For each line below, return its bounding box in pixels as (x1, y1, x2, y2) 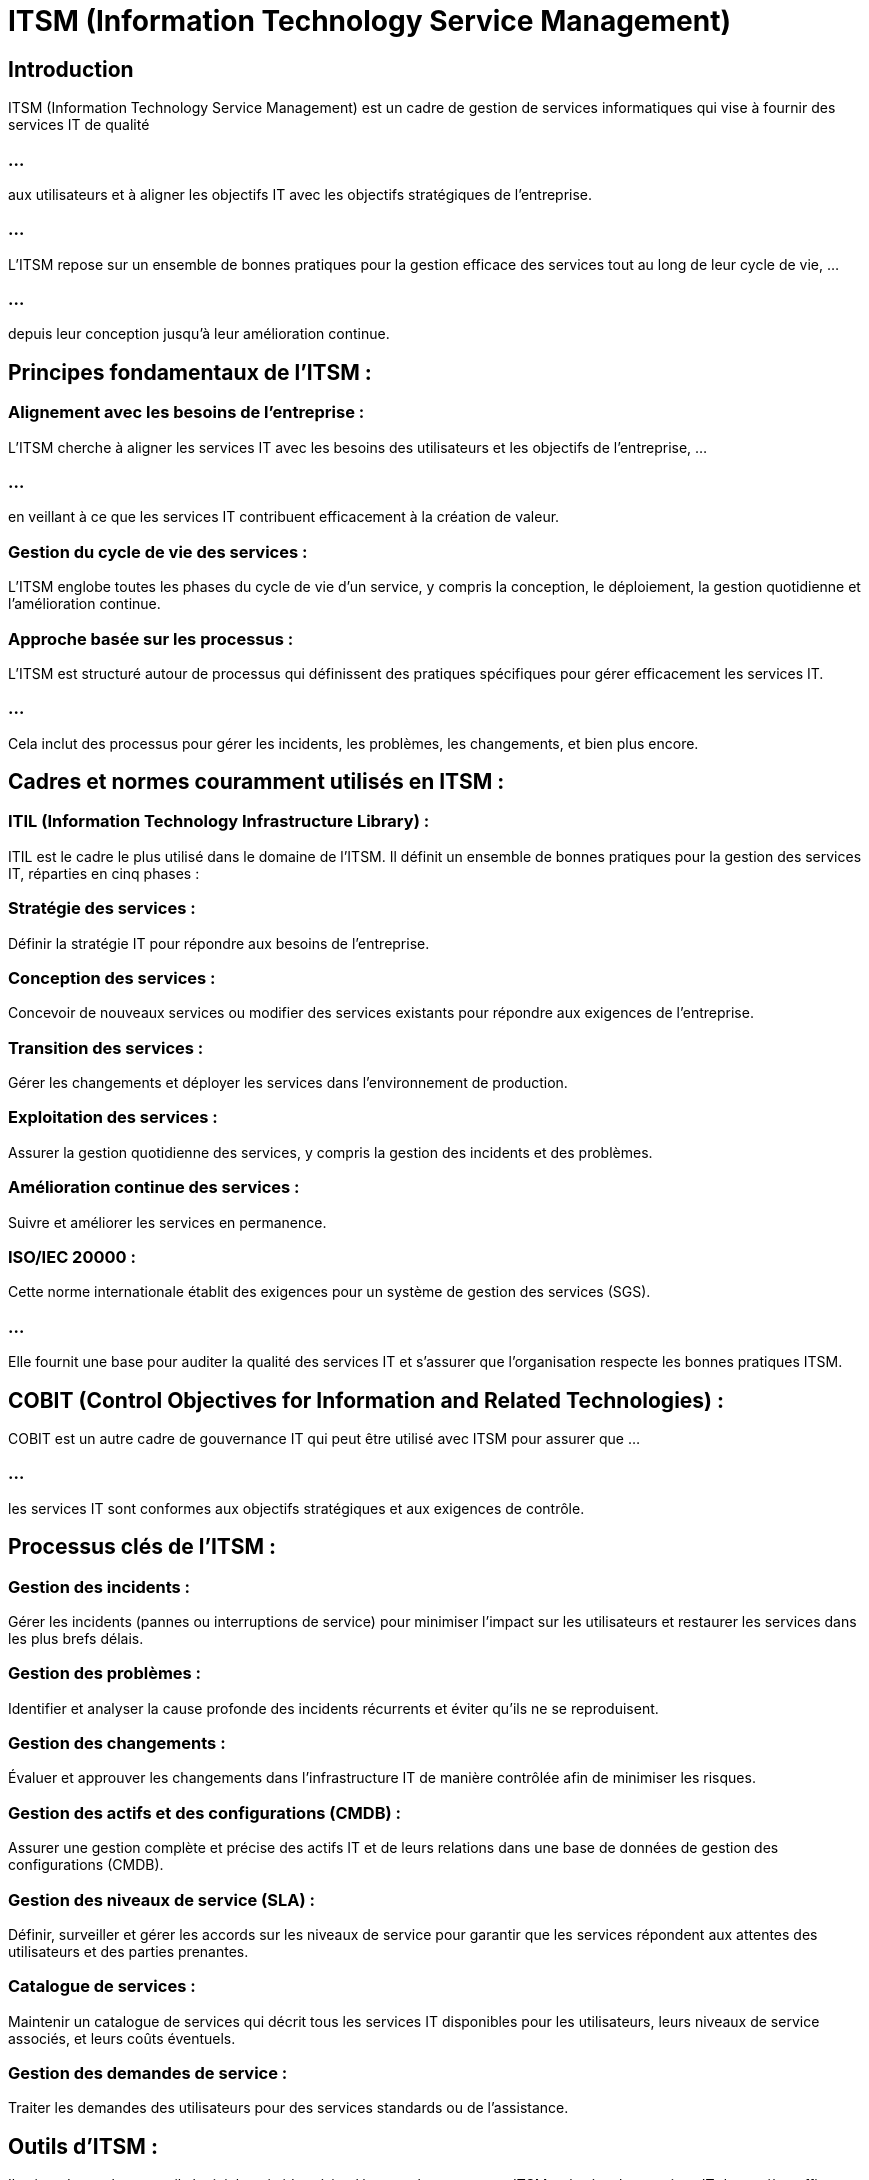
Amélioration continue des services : (8, 1177, 300, 1198)
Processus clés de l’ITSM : (8, 1534, 277, 1560)
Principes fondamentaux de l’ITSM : (8, 359, 372, 385)
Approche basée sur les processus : (8, 628, 294, 649)
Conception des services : (8, 967, 216, 988)
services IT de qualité (8, 116, 150, 134)
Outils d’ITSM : (8, 2133, 158, 2159)
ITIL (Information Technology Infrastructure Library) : (8, 811, 430, 832)
